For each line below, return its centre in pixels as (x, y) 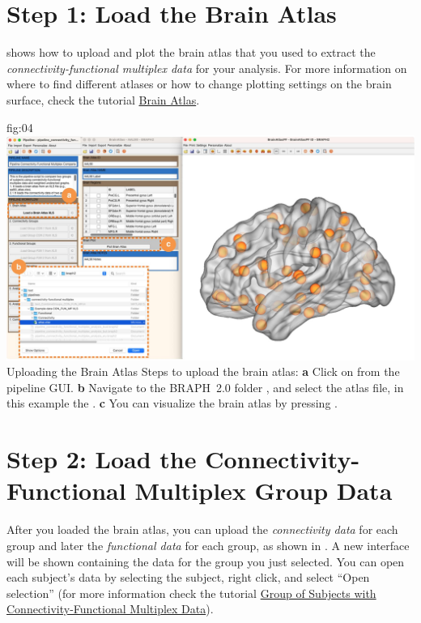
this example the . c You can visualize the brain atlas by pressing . (172, 403)
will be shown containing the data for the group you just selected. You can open (206, 561)
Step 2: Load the (102, 459)
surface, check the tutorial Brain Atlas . (103, 99)
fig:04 (20, 127)
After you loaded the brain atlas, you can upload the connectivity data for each (202, 529)
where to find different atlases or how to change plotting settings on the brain (199, 84)
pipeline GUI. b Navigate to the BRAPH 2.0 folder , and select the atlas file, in (205, 387)
